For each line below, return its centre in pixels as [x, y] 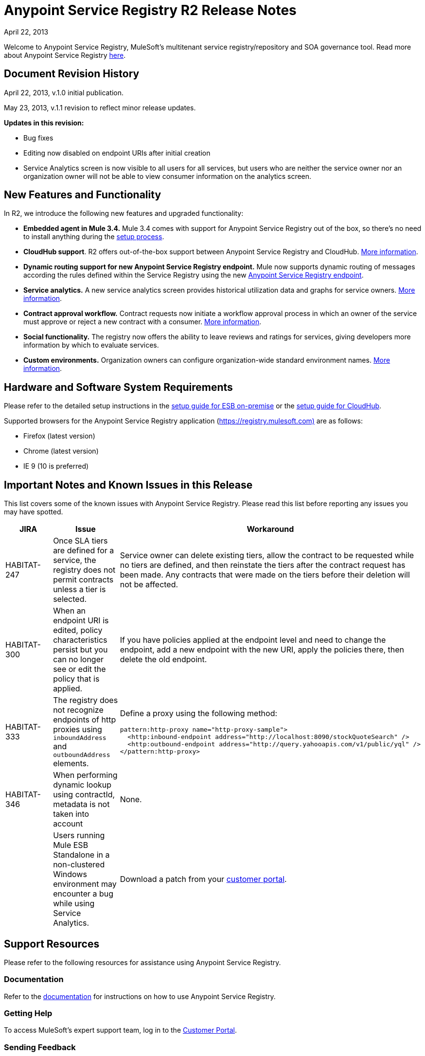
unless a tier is [80, 590]
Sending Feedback [40, 1047]
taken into [71, 814]
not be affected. [149, 585]
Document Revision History [72, 74]
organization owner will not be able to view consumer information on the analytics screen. [168, 176]
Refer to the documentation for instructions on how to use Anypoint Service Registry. [140, 996]
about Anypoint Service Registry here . [65, 55]
